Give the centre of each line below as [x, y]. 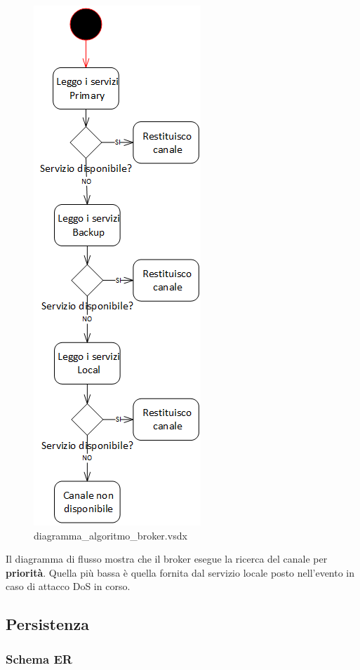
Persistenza [47, 624]
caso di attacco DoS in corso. [68, 586]
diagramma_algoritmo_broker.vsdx [111, 535]
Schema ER [39, 658]
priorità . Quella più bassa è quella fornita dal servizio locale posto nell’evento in [180, 572]
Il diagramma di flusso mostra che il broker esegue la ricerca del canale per [167, 559]
